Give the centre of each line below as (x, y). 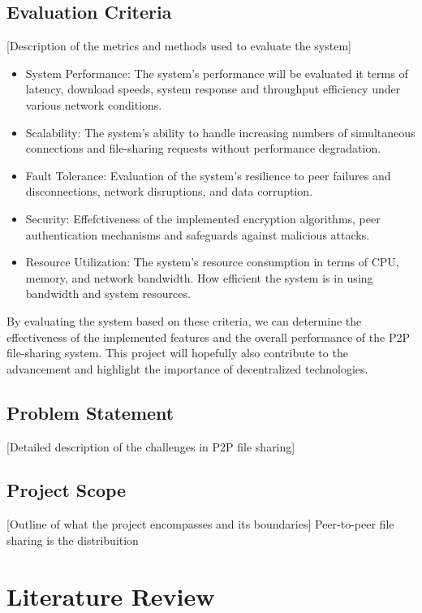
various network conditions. (94, 104)
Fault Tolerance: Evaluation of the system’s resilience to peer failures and (208, 175)
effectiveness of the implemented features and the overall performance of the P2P (208, 337)
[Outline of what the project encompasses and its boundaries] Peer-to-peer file (200, 524)
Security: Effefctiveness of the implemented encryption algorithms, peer (203, 218)
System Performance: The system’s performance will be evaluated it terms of (217, 73)
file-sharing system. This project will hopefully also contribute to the (177, 353)
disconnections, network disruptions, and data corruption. (169, 191)
